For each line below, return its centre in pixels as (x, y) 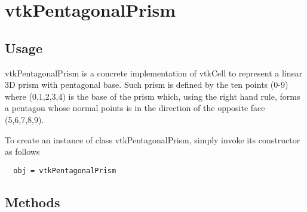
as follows (22, 151)
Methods (33, 202)
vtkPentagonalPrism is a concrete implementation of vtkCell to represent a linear (154, 73)
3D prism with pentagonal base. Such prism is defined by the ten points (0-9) (147, 85)
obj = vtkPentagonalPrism (65, 170)
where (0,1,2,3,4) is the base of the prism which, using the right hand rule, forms (153, 96)
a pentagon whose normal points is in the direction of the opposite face (135, 108)
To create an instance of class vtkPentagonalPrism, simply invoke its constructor (153, 139)
